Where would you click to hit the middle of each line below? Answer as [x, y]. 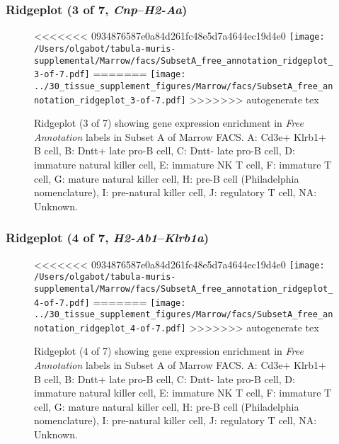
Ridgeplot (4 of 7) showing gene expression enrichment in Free [169, 351]
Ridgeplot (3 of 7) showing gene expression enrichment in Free [169, 123]
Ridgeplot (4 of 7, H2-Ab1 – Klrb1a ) [107, 238]
